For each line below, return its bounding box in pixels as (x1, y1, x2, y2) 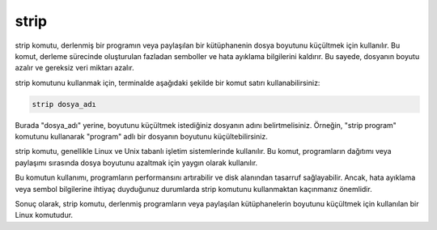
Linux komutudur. (15, 211, 73, 220)
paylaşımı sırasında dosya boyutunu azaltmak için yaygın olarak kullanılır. (15, 158, 258, 168)
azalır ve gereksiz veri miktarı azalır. (15, 63, 134, 73)
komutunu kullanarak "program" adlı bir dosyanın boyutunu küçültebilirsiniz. (15, 132, 269, 142)
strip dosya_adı (32, 100, 97, 109)
